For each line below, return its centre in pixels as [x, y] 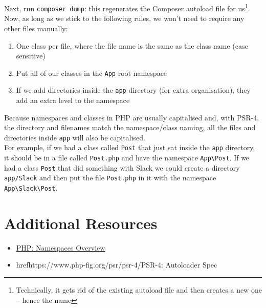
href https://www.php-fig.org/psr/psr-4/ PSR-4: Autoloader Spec [117, 265]
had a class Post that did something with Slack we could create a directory [122, 167]
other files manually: [36, 28]
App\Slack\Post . [31, 188]
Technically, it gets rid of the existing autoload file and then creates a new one [139, 290]
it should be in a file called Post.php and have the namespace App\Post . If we [127, 158]
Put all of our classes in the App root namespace [92, 73]
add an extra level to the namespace [73, 100]
